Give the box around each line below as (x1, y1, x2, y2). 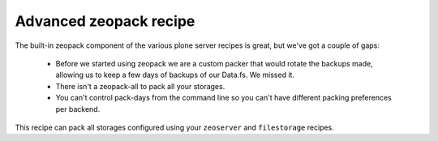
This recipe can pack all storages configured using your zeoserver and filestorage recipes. (15, 122, 334, 132)
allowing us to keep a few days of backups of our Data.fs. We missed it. (55, 70, 295, 80)
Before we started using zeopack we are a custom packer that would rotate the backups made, (55, 58, 373, 68)
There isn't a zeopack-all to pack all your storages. (55, 81, 225, 91)
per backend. (55, 104, 101, 113)
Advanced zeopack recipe (15, 12, 195, 30)
